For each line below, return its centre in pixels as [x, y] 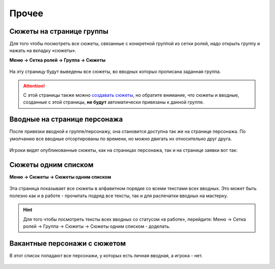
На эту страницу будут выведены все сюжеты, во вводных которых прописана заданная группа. [115, 72]
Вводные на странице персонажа [66, 119]
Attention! [34, 86]
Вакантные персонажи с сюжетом [68, 243]
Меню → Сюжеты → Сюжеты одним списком [60, 177]
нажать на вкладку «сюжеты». [43, 50]
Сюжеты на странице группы [59, 31]
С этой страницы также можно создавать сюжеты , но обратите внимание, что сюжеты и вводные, [131, 95]
